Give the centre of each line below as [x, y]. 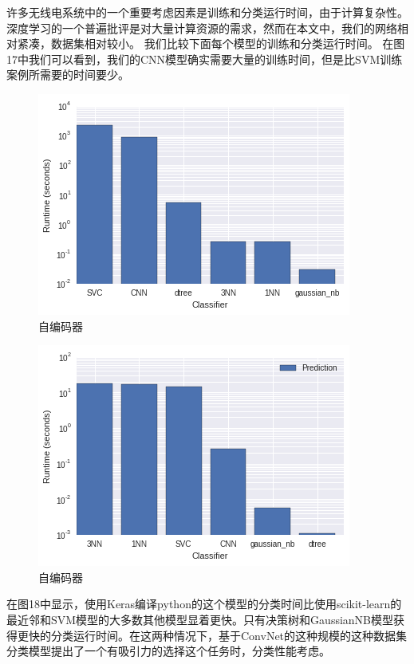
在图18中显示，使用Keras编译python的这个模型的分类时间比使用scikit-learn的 [204, 604]
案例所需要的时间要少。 [68, 75]
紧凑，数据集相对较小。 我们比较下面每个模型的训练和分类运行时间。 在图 [211, 43]
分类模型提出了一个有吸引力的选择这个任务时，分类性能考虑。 [168, 651]
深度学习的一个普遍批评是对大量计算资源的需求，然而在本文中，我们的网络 [202, 28]
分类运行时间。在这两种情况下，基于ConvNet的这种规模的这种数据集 [229, 635]
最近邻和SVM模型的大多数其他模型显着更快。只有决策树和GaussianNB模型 [200, 619]
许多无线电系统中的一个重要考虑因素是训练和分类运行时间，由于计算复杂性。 [207, 12]
